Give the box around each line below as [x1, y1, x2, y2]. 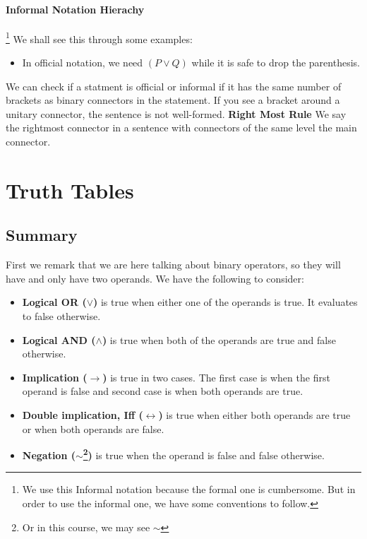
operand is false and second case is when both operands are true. [22, 384, 303, 398]
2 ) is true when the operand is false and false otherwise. [83, 446, 325, 462]
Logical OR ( [22, 295, 87, 309]
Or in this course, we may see [22, 519, 150, 534]
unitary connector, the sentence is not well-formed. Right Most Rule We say [6, 106, 347, 121]
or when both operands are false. [22, 421, 164, 436]
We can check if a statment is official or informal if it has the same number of [6, 78, 342, 93]
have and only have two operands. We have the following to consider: [6, 271, 304, 285]
